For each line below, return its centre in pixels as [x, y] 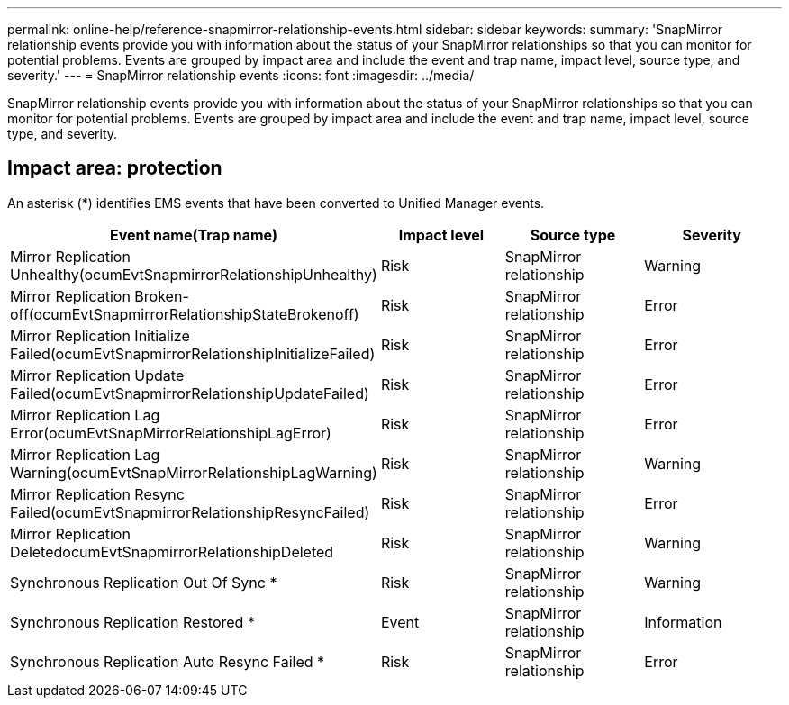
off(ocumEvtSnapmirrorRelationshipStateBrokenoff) [185, 314]
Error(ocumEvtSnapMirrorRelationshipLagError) [171, 433]
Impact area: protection [115, 168]
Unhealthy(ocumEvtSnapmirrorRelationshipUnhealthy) [194, 274]
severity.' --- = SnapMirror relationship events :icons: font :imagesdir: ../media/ [241, 75]
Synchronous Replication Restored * [132, 622]
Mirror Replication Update [97, 375]
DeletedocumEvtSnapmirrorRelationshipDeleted [172, 551]
